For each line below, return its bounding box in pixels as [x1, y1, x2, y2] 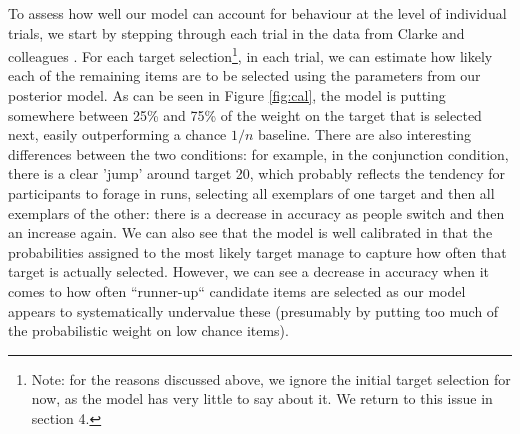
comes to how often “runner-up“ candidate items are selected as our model [8, 280, 466, 301]
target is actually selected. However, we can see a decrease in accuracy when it [8, 261, 490, 282]
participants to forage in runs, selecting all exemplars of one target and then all [8, 183, 495, 203]
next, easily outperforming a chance [8, 124, 227, 145]
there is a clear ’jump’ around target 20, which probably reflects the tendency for [8, 163, 506, 184]
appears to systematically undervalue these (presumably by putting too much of [8, 300, 499, 321]
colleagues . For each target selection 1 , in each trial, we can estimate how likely [8, 43, 493, 66]
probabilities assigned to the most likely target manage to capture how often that [8, 241, 507, 262]
